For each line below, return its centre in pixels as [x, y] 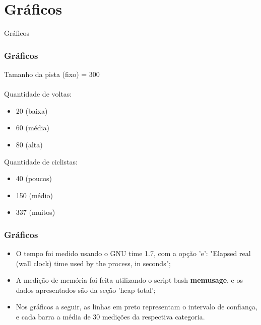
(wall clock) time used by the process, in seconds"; [93, 263]
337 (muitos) [36, 212]
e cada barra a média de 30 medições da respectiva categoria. [110, 317]
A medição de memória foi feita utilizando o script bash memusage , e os [129, 280]
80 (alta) [29, 144]
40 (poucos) [34, 178]
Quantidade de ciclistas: [41, 161]
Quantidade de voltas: [38, 94]
